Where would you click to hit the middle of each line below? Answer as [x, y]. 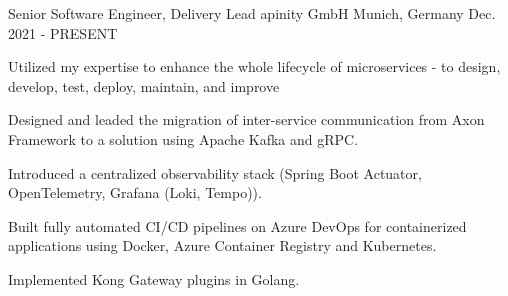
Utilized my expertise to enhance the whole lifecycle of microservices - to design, [254, 66]
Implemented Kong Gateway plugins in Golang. [154, 278]
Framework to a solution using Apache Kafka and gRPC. [183, 138]
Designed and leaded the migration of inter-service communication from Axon [246, 119]
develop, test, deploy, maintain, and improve [144, 85]
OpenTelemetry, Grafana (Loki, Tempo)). [135, 192]
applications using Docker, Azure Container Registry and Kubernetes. [222, 245]
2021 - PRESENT [63, 32]
